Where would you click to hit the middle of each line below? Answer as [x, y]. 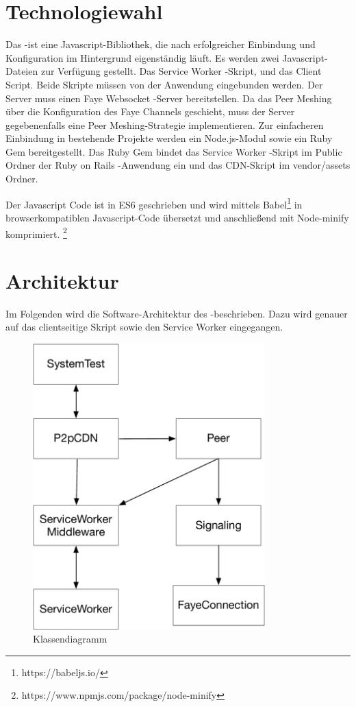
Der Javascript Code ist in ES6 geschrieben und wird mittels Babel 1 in [154, 203]
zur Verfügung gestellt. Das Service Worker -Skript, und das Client [181, 71]
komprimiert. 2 [36, 232]
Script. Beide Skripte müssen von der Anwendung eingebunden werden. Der [164, 84]
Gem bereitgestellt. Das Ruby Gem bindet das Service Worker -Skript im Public [174, 151]
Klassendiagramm [70, 639]
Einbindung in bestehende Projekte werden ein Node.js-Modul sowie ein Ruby [169, 138]
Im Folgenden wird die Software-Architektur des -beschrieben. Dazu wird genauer [177, 313]
